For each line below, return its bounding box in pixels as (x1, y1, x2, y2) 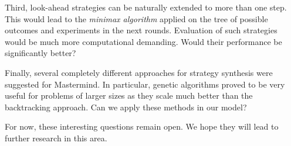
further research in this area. (5, 131, 107, 144)
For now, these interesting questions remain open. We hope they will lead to (5, 120, 279, 133)
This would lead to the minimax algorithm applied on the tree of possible (5, 12, 268, 25)
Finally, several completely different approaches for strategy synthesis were (5, 66, 273, 78)
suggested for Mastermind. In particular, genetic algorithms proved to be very (5, 78, 285, 90)
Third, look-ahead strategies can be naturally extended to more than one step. (5, 1, 287, 13)
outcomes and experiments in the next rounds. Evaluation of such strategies (5, 24, 278, 36)
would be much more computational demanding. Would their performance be (5, 35, 282, 47)
